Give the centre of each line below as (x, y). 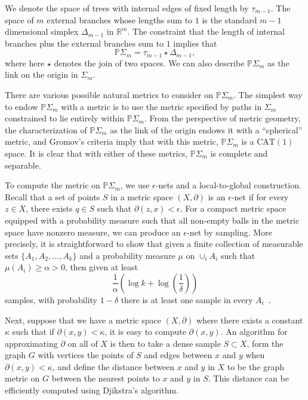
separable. (23, 165)
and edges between (178, 355)
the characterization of (46, 129)
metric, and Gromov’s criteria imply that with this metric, (112, 141)
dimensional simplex (42, 31)
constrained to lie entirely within (65, 118)
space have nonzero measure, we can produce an (93, 232)
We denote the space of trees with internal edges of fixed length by (127, 8)
